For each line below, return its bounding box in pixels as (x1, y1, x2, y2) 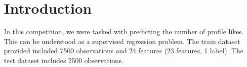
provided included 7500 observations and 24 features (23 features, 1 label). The (4, 45, 244, 56)
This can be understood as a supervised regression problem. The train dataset (4, 36, 241, 46)
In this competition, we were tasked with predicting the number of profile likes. (4, 26, 244, 37)
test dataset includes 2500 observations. (4, 55, 123, 65)
